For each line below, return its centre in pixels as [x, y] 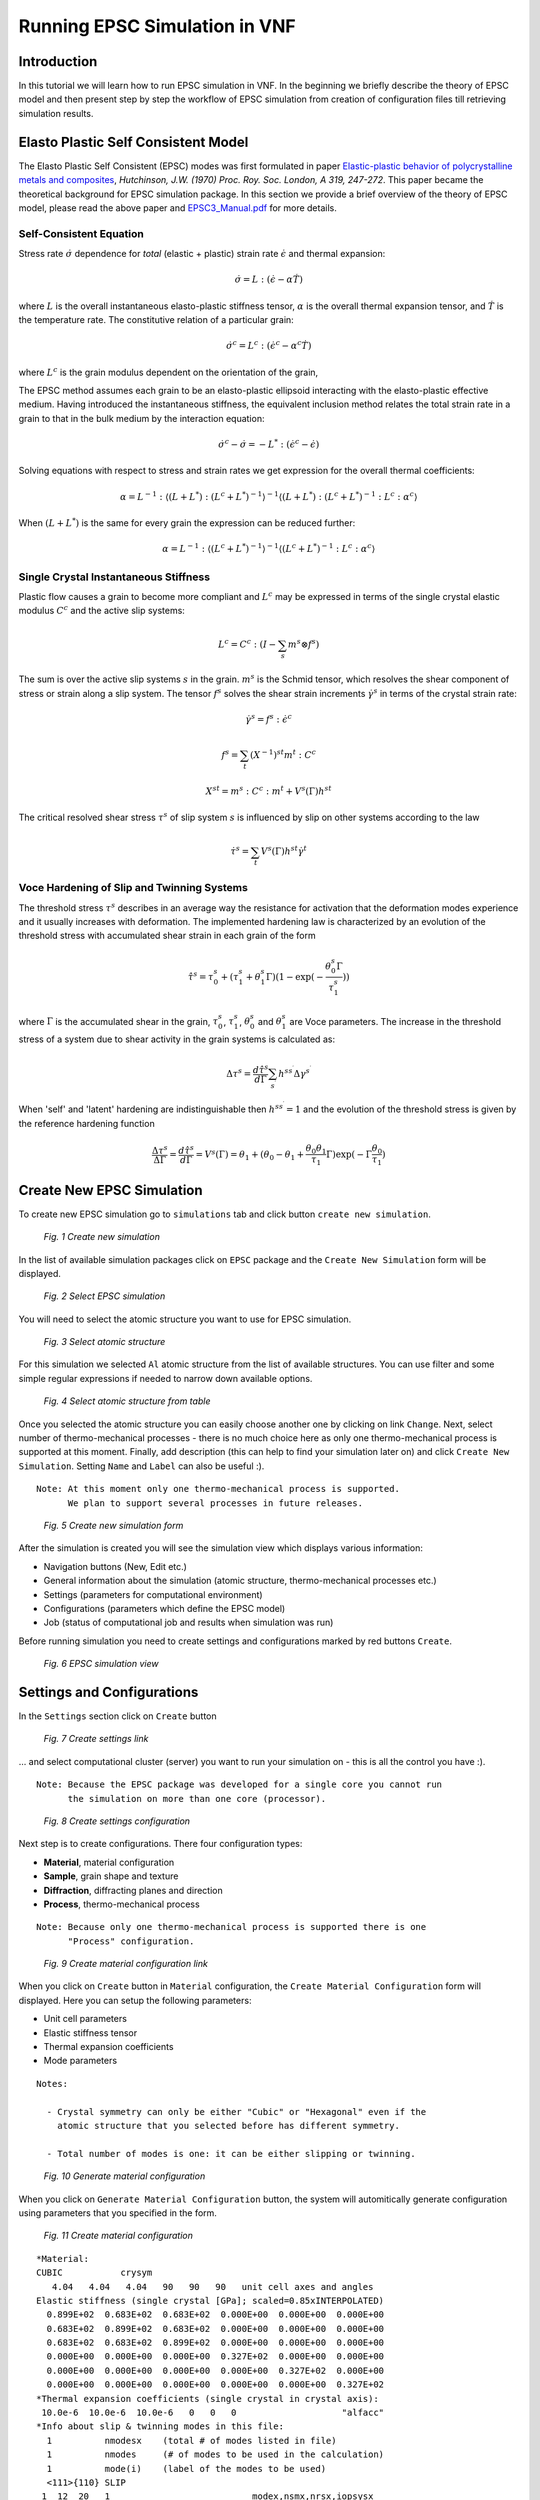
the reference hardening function [86, 1123]
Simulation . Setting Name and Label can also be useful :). [141, 1466]
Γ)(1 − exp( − [294, 976]
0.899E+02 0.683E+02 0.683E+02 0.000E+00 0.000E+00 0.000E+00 [215, 2314]
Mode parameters [80, 2061]
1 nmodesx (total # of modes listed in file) [191, 2440]
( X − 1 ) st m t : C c [283, 754]
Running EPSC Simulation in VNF [157, 26]
